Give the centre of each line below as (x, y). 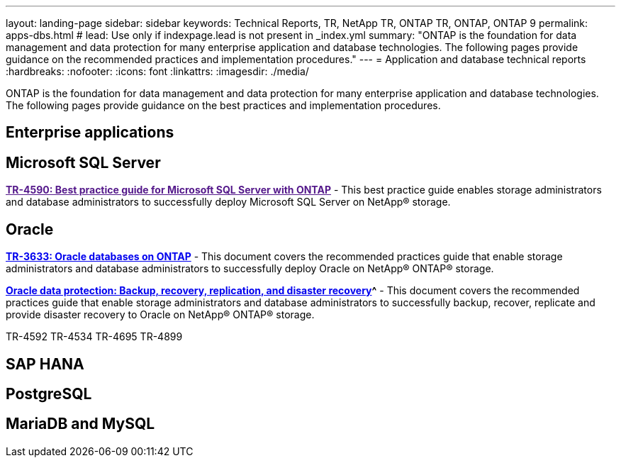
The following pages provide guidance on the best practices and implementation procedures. (223, 105)
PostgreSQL (49, 394)
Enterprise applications (90, 133)
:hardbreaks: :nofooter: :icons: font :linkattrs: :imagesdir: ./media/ (157, 71)
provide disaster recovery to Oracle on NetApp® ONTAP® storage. (160, 315)
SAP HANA (45, 364)
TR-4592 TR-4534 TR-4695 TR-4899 (94, 337)
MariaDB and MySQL (80, 424)
